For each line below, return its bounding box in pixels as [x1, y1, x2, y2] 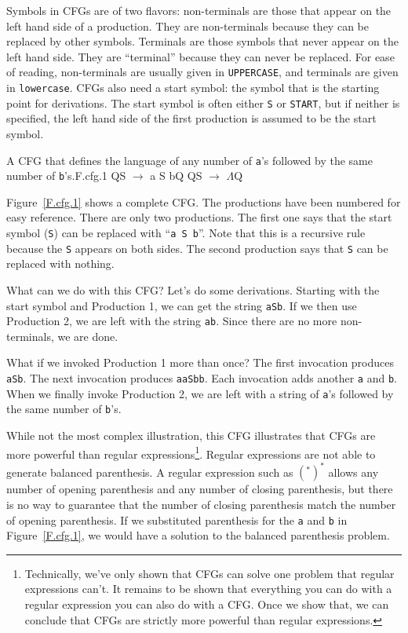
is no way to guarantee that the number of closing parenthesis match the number [6, 496, 396, 512]
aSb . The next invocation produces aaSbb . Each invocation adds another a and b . [6, 370, 397, 386]
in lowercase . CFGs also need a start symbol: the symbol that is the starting [6, 79, 380, 96]
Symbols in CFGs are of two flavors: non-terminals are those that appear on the [6, 2, 392, 18]
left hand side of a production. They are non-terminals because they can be [6, 17, 369, 34]
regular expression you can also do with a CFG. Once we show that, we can [24, 595, 389, 612]
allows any [328, 463, 379, 480]
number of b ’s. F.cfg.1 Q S [6, 167, 126, 184]
